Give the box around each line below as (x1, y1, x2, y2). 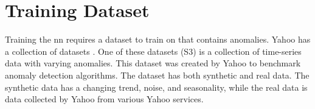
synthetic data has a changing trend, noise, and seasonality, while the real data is (5, 80, 308, 93)
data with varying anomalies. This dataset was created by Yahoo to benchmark (5, 57, 301, 69)
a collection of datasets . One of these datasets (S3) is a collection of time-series (5, 44, 302, 57)
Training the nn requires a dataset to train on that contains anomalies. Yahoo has (5, 33, 311, 46)
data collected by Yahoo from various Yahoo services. (5, 93, 204, 105)
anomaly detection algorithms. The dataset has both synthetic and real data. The (5, 68, 310, 81)
